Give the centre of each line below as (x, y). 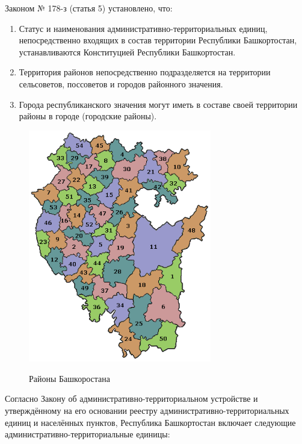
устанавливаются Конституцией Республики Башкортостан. (127, 52)
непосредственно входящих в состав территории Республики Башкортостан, (158, 40)
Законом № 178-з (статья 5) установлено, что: (89, 8)
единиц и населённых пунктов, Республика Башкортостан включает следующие (150, 422)
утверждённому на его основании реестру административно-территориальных (147, 410)
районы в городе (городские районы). (88, 116)
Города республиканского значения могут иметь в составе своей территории (158, 104)
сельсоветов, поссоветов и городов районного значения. (121, 83)
